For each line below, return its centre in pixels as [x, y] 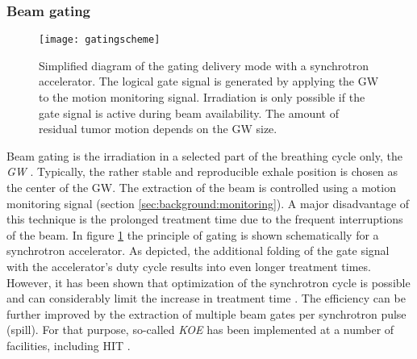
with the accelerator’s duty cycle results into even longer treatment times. [189, 266]
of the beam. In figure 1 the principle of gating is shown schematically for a [193, 234]
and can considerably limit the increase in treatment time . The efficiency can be [206, 298]
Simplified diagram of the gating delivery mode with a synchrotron [204, 65]
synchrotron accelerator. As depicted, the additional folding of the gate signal [198, 250]
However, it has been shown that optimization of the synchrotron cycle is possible [208, 282]
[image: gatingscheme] [100, 40]
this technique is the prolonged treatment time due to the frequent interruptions [205, 219]
